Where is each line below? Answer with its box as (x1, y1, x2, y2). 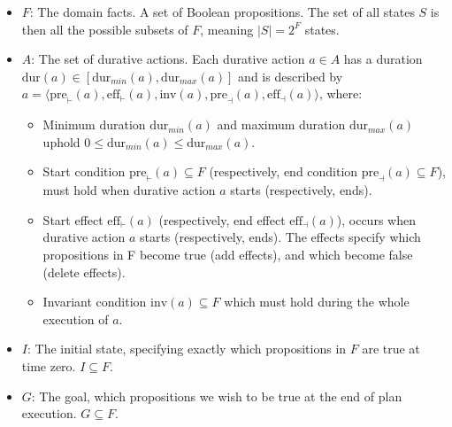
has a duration (343, 50, 423, 68)
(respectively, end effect (158, 210, 286, 229)
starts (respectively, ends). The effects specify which (139, 228, 421, 246)
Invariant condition (42, 292, 147, 311)
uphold (42, 132, 80, 151)
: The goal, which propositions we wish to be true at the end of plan (31, 386, 402, 405)
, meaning (200, 19, 254, 38)
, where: (318, 84, 363, 103)
